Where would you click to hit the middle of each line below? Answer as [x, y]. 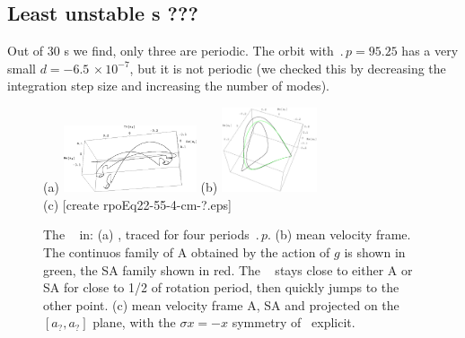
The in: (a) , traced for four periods [146, 234]
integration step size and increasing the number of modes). [168, 86]
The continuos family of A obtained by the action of [187, 252]
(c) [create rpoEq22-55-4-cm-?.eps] [137, 204]
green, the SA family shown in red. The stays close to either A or [228, 269]
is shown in [375, 252]
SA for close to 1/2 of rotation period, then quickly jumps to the [221, 287]
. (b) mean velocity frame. [339, 234]
